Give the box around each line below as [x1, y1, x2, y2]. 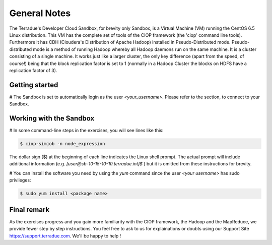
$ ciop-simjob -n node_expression [20, 141, 105, 147]
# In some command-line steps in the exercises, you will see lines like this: [9, 128, 164, 134]
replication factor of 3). [9, 67, 57, 73]
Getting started [9, 81, 58, 89]
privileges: [9, 177, 31, 183]
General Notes [9, 8, 71, 19]
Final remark [9, 205, 50, 214]
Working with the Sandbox [9, 114, 95, 122]
